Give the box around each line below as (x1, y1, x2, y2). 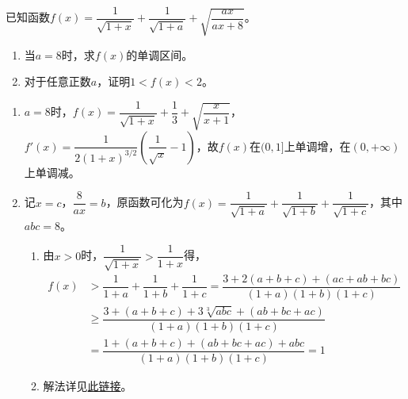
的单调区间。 (126, 46, 193, 63)
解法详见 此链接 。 (43, 377, 132, 393)
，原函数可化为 (105, 194, 184, 210)
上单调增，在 (284, 137, 351, 154)
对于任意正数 (24, 73, 91, 90)
